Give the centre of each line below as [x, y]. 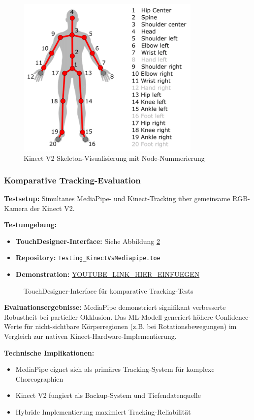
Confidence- [233, 316]
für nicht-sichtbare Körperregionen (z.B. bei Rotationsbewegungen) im [130, 326]
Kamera [16, 208]
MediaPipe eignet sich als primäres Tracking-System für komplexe [115, 369]
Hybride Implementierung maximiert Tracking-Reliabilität [103, 412]
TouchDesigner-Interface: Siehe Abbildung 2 [88, 241]
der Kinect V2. [52, 208]
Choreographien [39, 378]
